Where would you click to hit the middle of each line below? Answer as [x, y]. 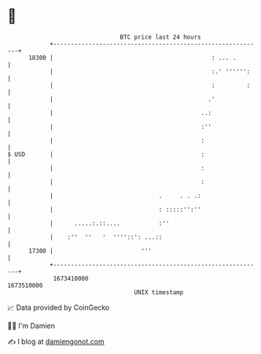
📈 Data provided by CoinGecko [59, 307]
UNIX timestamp [159, 292]
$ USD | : [106, 154]
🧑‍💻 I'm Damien [31, 326]
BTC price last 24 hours [160, 37]
